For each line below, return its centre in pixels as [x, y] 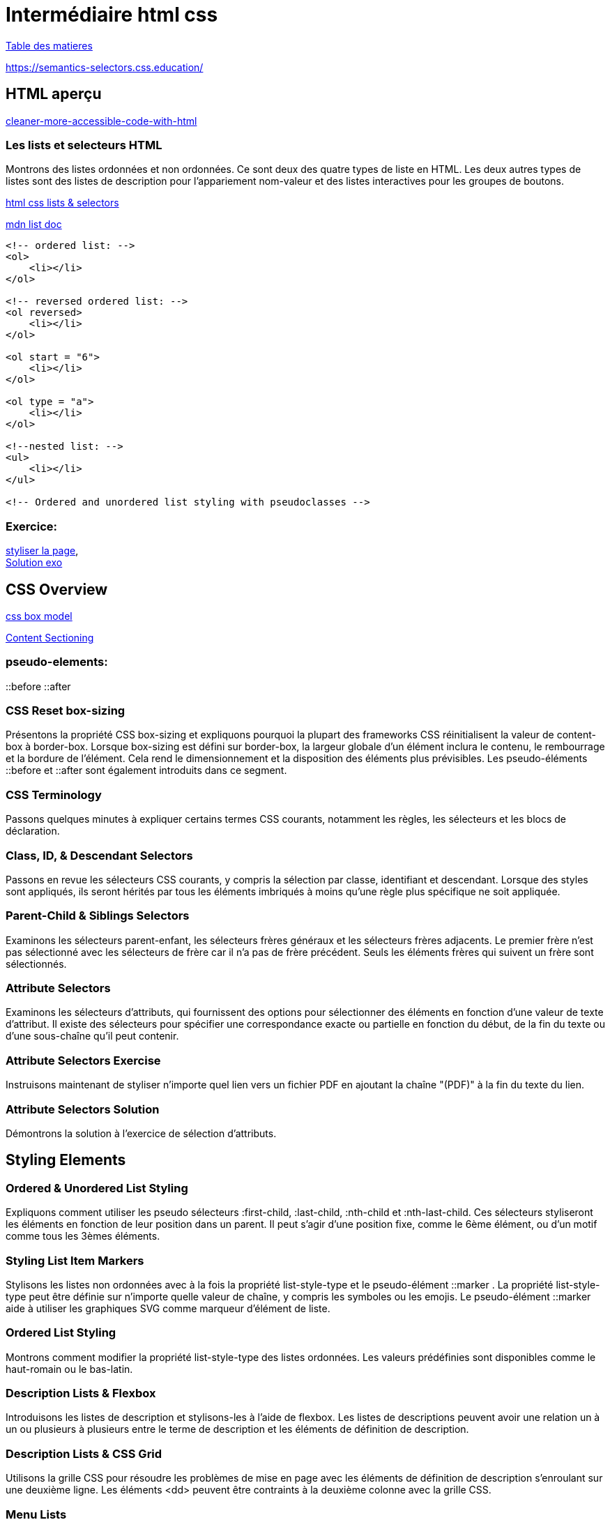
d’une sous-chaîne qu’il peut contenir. [92, 1036]
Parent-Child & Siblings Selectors [98, 916]
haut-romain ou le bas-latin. [69, 1369]
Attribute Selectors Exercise [83, 1060]
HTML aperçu [54, 94]
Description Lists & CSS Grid [84, 1453]
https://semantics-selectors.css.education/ [105, 67]
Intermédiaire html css [112, 15]
